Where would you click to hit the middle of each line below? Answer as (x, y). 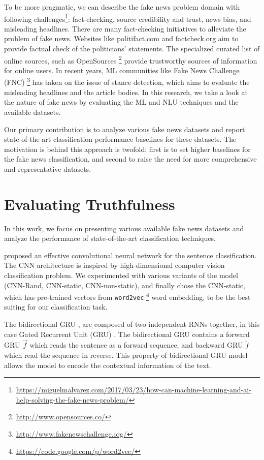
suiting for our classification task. (56, 307)
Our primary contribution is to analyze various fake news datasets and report (125, 129)
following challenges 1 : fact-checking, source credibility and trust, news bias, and (128, 18)
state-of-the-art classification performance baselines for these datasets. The (120, 139)
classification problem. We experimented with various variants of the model (121, 275)
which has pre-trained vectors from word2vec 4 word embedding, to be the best (127, 296)
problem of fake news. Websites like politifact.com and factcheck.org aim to (121, 38)
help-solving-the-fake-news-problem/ (72, 399)
